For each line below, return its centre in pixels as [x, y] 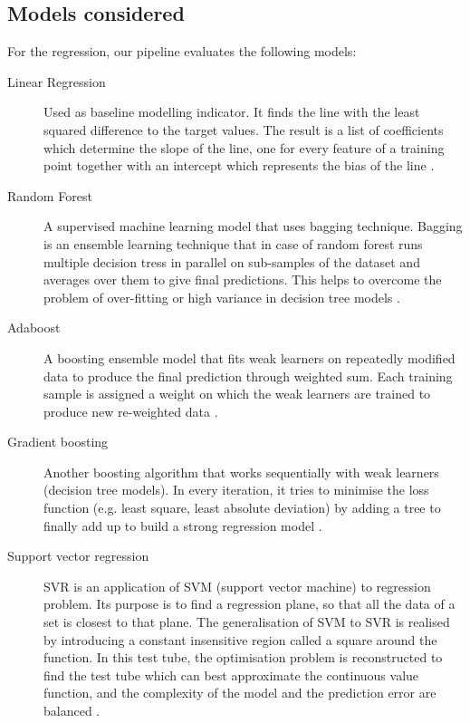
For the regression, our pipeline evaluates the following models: [182, 51]
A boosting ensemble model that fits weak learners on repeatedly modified [249, 357]
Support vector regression [78, 556]
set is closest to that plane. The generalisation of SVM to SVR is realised [247, 622]
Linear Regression [57, 81]
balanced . [72, 711]
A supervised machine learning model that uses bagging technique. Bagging [253, 226]
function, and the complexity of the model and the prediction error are [240, 693]
